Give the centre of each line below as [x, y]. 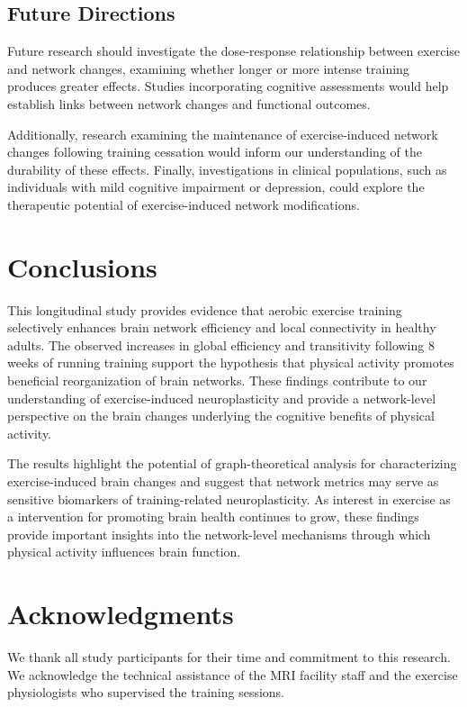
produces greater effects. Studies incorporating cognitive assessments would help [228, 86]
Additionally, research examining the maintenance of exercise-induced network [223, 134]
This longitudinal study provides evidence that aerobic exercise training [205, 309]
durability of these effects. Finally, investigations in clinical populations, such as [227, 169]
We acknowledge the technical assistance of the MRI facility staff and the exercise [233, 674]
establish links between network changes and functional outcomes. [189, 103]
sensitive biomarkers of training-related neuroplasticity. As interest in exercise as [229, 499]
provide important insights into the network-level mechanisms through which [219, 534]
